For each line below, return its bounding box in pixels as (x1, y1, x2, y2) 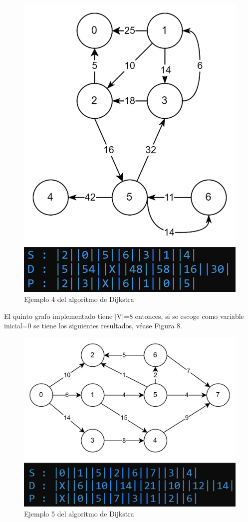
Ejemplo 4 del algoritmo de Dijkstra (24, 293, 134, 304)
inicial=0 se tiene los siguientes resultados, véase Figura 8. (4, 320, 182, 331)
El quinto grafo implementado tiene (4, 310, 113, 321)
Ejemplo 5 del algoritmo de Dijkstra (24, 509, 134, 519)
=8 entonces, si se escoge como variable (124, 310, 244, 321)
